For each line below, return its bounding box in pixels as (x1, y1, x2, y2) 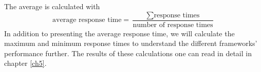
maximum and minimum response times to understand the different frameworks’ (4, 38, 257, 49)
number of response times (133, 21, 213, 29)
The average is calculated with (4, 1, 100, 11)
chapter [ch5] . (4, 58, 47, 68)
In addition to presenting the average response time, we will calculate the (4, 28, 235, 38)
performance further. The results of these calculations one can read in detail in (4, 47, 252, 58)
